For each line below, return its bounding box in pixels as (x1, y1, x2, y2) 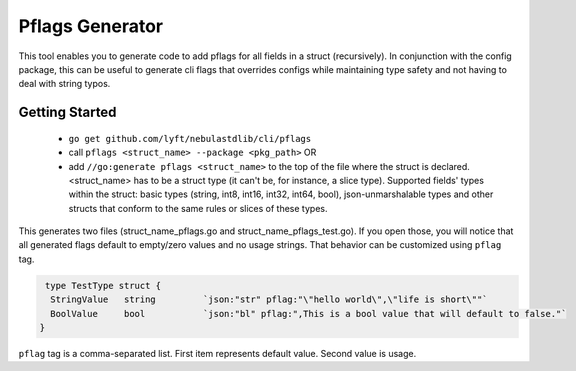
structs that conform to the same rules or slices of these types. (68, 202, 328, 214)
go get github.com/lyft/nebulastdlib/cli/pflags (68, 133, 312, 144)
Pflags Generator (18, 15, 164, 37)
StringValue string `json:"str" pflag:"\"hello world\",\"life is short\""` (50, 294, 489, 305)
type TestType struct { (45, 280, 162, 291)
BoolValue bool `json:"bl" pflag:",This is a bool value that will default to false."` (50, 308, 567, 319)
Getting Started (18, 104, 117, 121)
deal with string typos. (18, 78, 111, 90)
